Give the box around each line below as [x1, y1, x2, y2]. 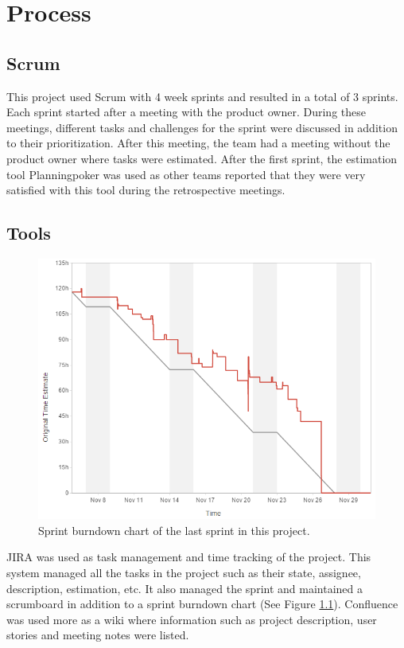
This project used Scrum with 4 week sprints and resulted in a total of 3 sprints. [6, 88, 398, 104]
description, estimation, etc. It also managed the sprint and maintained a [6, 580, 363, 596]
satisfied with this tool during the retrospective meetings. [6, 182, 286, 198]
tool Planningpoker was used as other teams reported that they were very [6, 166, 366, 182]
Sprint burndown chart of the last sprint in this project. [38, 521, 310, 538]
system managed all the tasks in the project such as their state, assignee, [6, 564, 361, 580]
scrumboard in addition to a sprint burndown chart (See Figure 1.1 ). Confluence [6, 595, 398, 612]
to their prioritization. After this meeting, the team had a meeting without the [6, 135, 390, 151]
